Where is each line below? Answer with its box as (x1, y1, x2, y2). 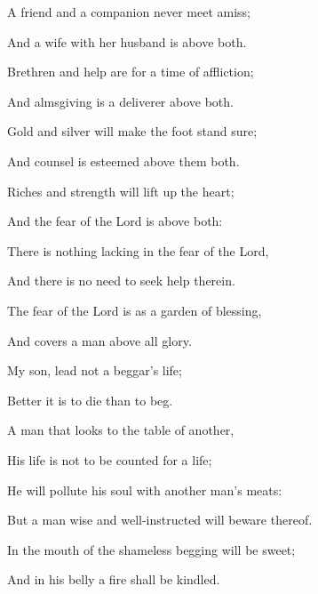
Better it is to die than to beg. (7, 390, 173, 409)
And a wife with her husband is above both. (7, 32, 247, 51)
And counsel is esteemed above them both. (7, 151, 240, 170)
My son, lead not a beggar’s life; (7, 361, 182, 380)
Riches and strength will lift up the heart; (7, 181, 235, 200)
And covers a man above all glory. (7, 331, 192, 349)
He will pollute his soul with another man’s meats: (7, 480, 282, 499)
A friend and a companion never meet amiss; (7, 3, 250, 20)
